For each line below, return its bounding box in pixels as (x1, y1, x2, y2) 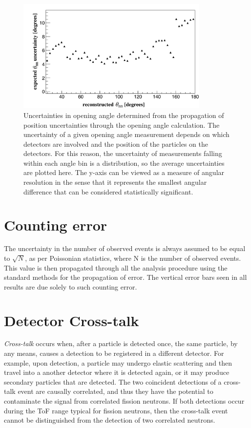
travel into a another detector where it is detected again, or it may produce (4, 367, 230, 377)
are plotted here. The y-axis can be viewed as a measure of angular (23, 167, 225, 177)
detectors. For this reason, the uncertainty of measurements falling (23, 148, 222, 158)
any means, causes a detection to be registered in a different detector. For (4, 348, 224, 358)
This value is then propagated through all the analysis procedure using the (4, 262, 228, 272)
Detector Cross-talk (4, 310, 139, 330)
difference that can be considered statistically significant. (23, 186, 193, 196)
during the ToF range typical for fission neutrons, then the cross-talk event (4, 405, 228, 415)
